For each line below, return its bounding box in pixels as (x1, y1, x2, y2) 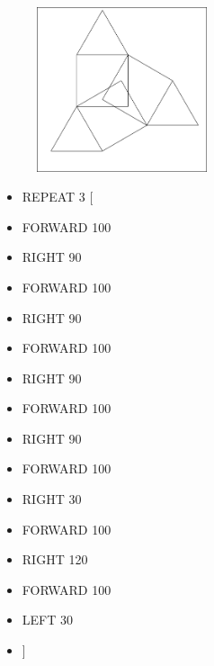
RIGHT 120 (22, 550, 88, 569)
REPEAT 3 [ (22, 187, 94, 206)
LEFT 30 (22, 610, 73, 629)
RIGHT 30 (22, 490, 82, 508)
